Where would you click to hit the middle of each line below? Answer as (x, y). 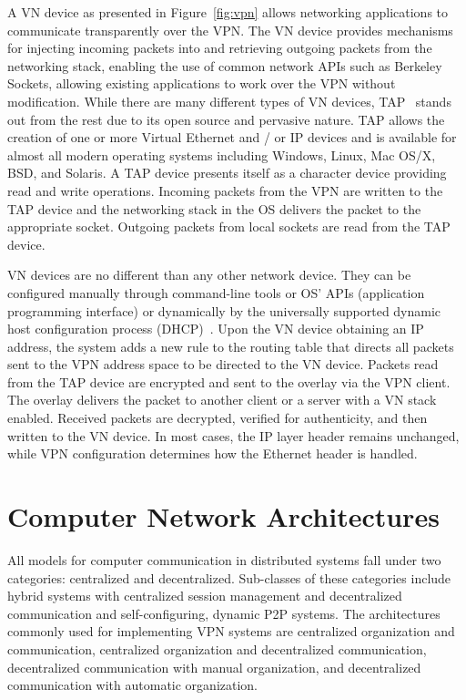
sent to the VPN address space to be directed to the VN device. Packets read (223, 364)
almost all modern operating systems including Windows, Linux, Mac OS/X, (222, 154)
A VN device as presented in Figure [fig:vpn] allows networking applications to (228, 12)
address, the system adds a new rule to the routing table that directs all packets (231, 346)
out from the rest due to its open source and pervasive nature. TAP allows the (226, 119)
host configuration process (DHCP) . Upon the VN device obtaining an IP (216, 329)
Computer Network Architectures (223, 516)
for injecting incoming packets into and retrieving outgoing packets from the (220, 48)
